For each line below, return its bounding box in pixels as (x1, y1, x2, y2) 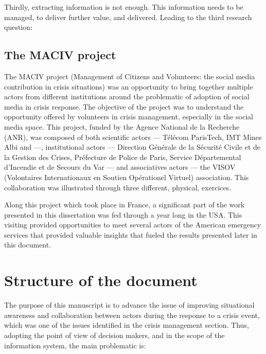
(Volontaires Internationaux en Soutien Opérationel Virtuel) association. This (4, 171, 249, 182)
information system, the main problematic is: (4, 340, 146, 350)
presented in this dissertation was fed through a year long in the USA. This (4, 209, 242, 220)
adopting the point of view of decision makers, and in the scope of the (4, 329, 225, 340)
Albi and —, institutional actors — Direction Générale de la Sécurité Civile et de (4, 141, 260, 152)
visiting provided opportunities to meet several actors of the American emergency (4, 219, 261, 230)
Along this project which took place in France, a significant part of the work (4, 199, 245, 210)
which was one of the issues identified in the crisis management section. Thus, (4, 320, 249, 330)
